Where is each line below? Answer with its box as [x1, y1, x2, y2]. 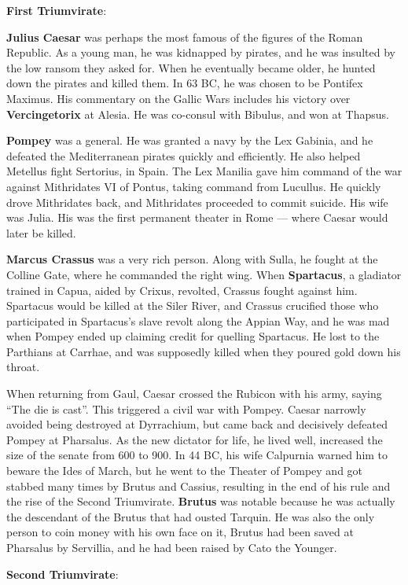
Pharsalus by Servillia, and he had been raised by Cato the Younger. [6, 539, 337, 555]
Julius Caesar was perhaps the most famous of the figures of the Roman [6, 28, 363, 45]
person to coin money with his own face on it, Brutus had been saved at [6, 524, 354, 540]
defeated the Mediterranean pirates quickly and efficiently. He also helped [6, 147, 361, 164]
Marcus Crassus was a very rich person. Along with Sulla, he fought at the [6, 251, 378, 267]
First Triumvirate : [6, 2, 107, 18]
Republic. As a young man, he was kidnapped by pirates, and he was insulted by [6, 44, 395, 61]
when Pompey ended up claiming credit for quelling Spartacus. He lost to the [6, 328, 380, 344]
